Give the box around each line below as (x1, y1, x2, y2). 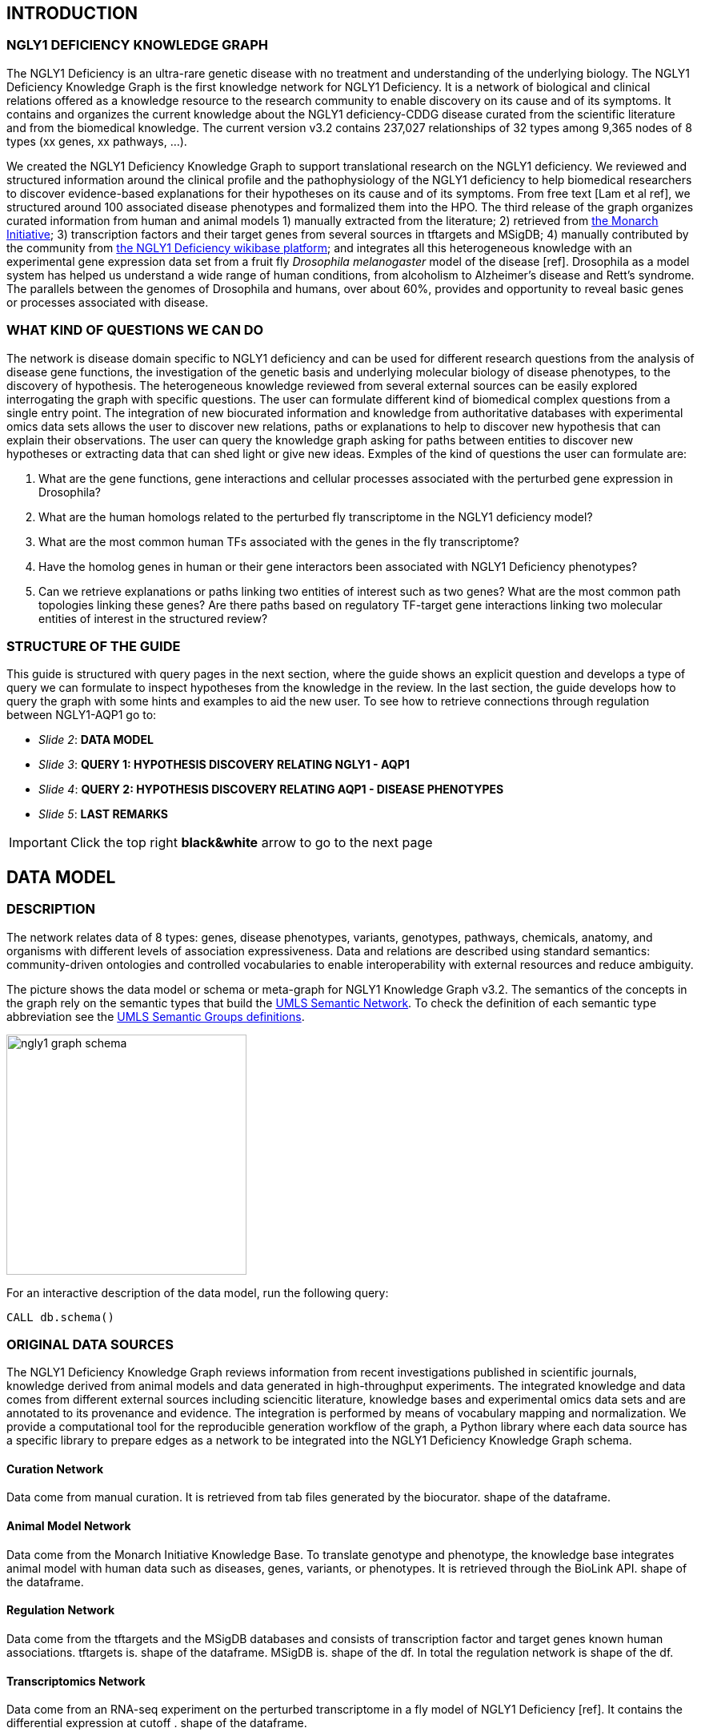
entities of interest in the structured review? (38, 611, 268, 625)
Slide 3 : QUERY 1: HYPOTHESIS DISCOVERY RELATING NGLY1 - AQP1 (38, 757, 410, 772)
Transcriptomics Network (6, 1674, 146, 1688)
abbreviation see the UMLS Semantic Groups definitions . (6, 1009, 305, 1023)
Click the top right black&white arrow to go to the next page (70, 834, 433, 851)
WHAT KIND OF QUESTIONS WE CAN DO (6, 322, 264, 339)
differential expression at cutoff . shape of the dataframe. (6, 1716, 307, 1730)
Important (9, 834, 67, 851)
